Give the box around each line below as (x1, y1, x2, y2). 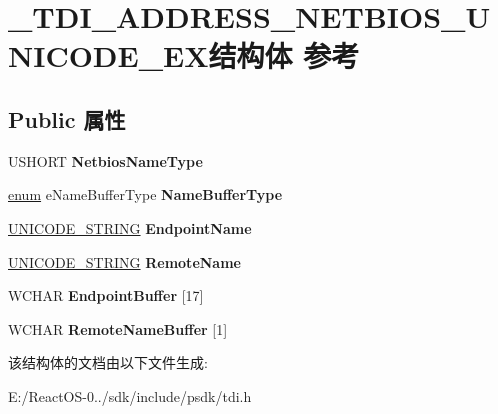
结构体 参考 (208, 35, 360, 76)
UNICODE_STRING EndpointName (8, 217, 252, 238)
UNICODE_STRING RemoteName (8, 251, 241, 272)
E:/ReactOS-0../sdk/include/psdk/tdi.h (8, 385, 252, 406)
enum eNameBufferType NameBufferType (8, 184, 283, 205)
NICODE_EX (8, 35, 209, 76)
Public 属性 (8, 103, 126, 134)
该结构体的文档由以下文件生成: (8, 352, 208, 373)
